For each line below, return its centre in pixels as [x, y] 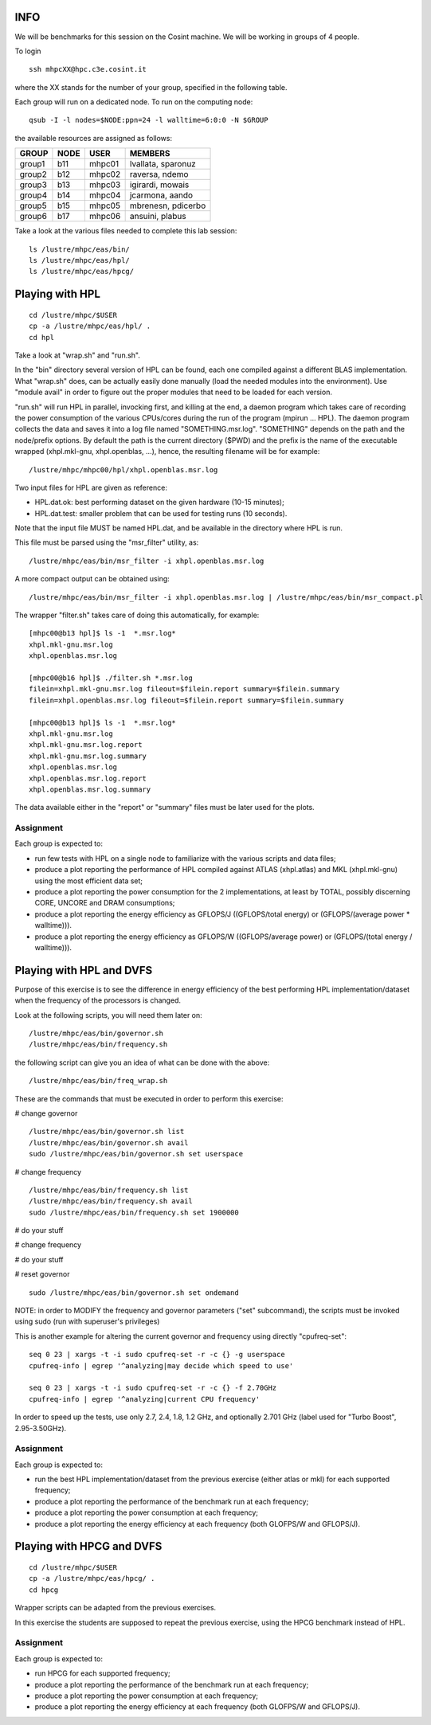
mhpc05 [105, 205]
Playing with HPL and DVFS [84, 970]
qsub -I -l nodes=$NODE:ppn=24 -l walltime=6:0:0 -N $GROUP [149, 120]
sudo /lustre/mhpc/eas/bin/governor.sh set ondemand [134, 1293]
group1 [32, 164]
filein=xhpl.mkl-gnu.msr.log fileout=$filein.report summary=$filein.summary [184, 689]
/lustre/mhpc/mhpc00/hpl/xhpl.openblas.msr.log [123, 469]
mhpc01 [104, 164]
